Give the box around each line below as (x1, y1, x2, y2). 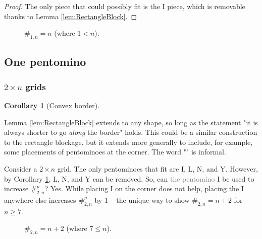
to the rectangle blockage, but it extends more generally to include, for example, (4, 136, 253, 147)
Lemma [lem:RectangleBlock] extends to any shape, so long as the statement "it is (4, 117, 258, 127)
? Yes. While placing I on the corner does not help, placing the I (44, 183, 244, 194)
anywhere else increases (4, 194, 76, 205)
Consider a (4, 163, 37, 174)
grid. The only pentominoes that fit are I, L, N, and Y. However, (57, 163, 258, 174)
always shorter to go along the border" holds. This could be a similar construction (4, 127, 257, 137)
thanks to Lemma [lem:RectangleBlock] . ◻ (4, 11, 137, 21)
